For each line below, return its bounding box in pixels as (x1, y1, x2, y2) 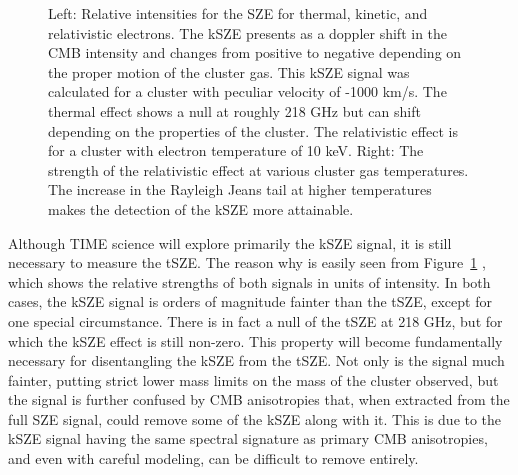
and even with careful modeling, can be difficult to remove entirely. (8, 448, 419, 469)
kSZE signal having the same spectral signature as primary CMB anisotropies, (8, 428, 488, 449)
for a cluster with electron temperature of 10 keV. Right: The (48, 140, 424, 161)
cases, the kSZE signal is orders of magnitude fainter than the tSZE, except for (8, 291, 492, 312)
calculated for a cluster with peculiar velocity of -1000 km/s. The (48, 81, 447, 102)
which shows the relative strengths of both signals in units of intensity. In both (8, 271, 491, 292)
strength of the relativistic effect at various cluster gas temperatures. (48, 159, 469, 180)
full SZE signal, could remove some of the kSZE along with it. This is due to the (8, 408, 502, 429)
